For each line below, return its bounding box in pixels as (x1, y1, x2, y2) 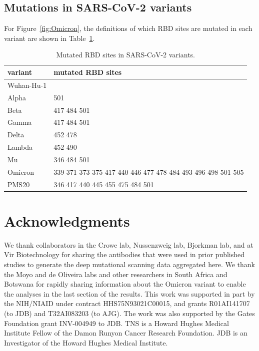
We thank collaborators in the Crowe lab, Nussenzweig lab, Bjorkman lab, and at (4, 239, 253, 250)
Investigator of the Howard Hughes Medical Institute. (4, 337, 168, 348)
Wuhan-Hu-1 (7, 79, 47, 90)
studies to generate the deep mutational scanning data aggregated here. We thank (4, 259, 255, 269)
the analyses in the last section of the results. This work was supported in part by (4, 288, 255, 299)
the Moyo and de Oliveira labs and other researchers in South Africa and (4, 269, 227, 279)
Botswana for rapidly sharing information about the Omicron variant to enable (4, 279, 246, 289)
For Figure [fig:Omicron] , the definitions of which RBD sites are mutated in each (4, 23, 252, 33)
